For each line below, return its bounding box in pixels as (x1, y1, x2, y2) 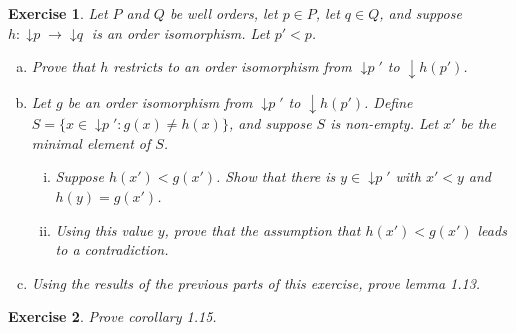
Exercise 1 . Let (8, 3, 108, 23)
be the (460, 113, 496, 134)
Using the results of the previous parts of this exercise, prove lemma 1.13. (31, 272, 481, 293)
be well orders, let (169, 3, 278, 23)
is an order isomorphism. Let (91, 22, 270, 43)
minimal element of (31, 132, 151, 153)
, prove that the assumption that (164, 219, 361, 240)
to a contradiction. (55, 239, 169, 260)
